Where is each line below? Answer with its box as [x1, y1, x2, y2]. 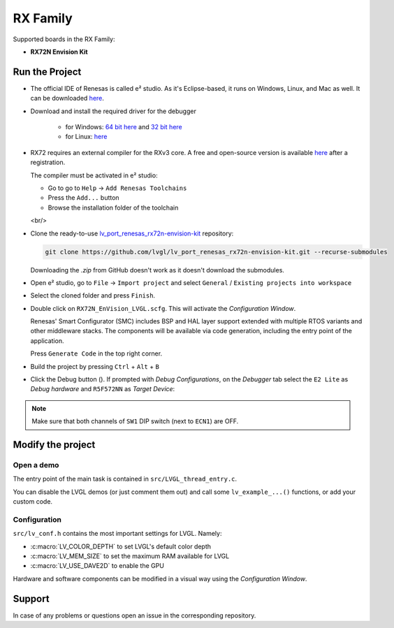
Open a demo [13, 460, 59, 469]
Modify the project [13, 439, 96, 451]
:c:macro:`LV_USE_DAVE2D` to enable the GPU [30, 562, 164, 570]
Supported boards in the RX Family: [13, 35, 115, 43]
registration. [30, 158, 66, 167]
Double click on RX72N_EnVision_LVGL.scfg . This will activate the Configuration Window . [30, 304, 296, 312]
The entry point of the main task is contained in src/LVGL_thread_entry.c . [13, 475, 238, 483]
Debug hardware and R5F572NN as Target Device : [30, 385, 175, 393]
